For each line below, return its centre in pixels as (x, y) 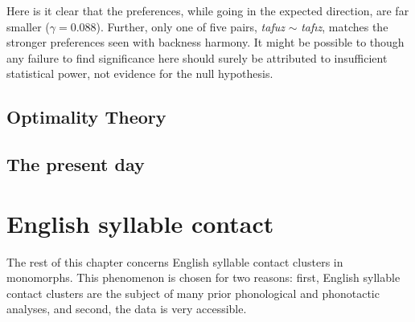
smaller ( (28, 26)
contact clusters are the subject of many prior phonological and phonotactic (193, 293)
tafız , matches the (345, 26)
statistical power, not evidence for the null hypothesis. (140, 73)
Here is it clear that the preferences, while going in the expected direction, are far (208, 10)
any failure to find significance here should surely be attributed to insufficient (197, 57)
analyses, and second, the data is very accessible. (127, 309)
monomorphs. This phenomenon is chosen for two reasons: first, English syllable (203, 277)
